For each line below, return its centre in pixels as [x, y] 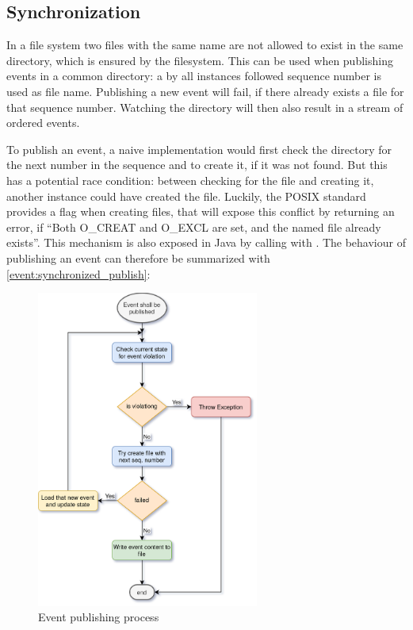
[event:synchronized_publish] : [78, 273]
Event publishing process [99, 617]
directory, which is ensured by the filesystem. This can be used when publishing [200, 60]
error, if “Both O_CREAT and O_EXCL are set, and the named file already [194, 227]
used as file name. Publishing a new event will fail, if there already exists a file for [205, 91]
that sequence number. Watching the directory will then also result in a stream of [205, 107]
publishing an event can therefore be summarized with [138, 257]
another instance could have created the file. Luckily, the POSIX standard [186, 196]
